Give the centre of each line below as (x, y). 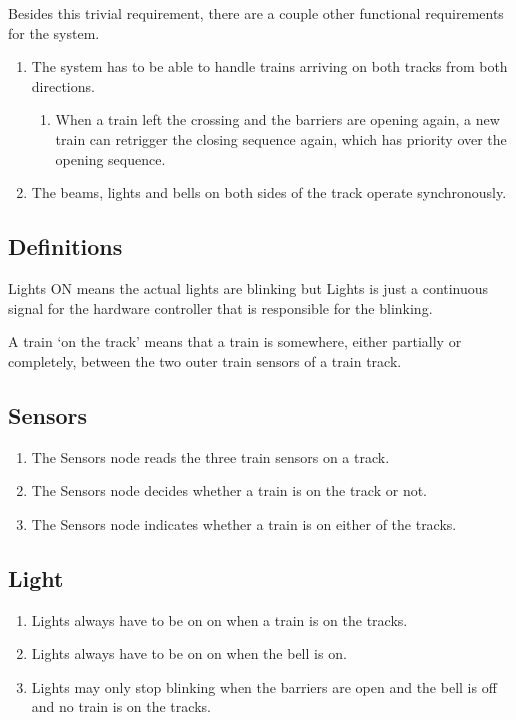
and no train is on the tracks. (121, 706)
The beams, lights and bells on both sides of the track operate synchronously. (269, 192)
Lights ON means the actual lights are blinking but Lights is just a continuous (248, 287)
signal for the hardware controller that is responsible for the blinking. (220, 307)
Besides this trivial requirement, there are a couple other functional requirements (256, 13)
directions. (63, 85)
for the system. (54, 32)
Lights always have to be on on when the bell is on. (189, 653)
